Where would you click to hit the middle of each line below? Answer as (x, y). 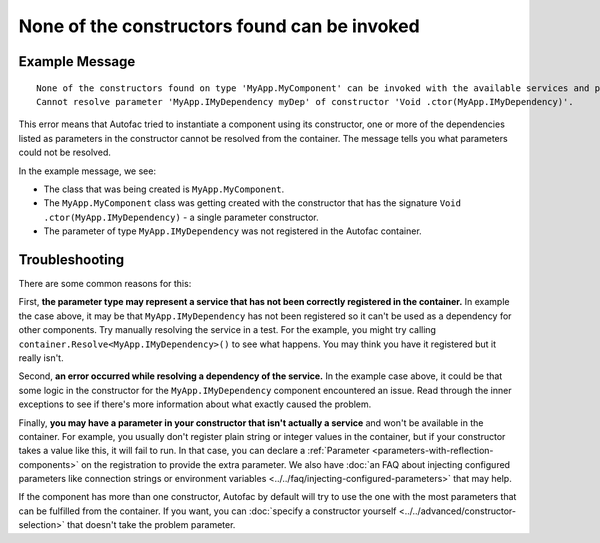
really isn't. (41, 357)
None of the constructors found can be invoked (219, 26)
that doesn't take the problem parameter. (151, 525)
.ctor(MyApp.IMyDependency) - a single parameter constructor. (181, 217)
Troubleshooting (71, 259)
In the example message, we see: (87, 171)
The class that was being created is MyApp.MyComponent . (164, 189)
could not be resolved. (65, 152)
